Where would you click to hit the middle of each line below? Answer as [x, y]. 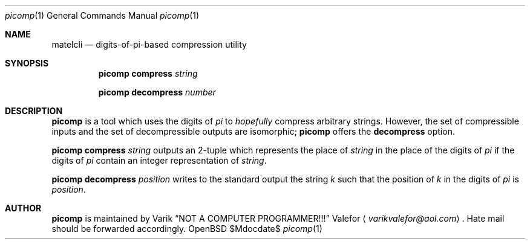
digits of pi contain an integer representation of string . [159, 160]
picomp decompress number [157, 92]
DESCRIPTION [34, 111]
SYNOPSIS [27, 63]
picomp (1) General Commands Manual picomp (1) [102, 15]
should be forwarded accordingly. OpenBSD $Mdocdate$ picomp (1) [187, 229]
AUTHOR [23, 208]
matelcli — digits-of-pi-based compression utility [149, 44]
